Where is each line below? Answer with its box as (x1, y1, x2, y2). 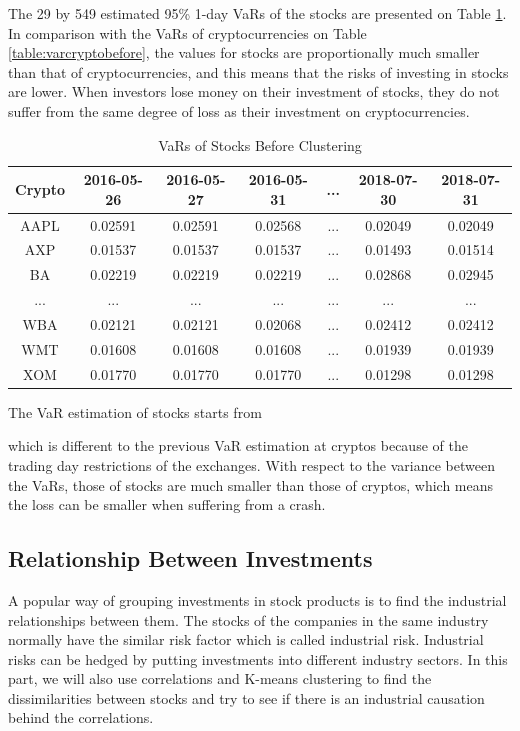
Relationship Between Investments (8, 543, 373, 574)
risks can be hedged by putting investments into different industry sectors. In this (8, 648, 508, 669)
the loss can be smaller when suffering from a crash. (8, 494, 326, 515)
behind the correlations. (8, 707, 154, 728)
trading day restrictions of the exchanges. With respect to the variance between (8, 454, 495, 475)
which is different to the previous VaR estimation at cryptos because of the (8, 435, 468, 456)
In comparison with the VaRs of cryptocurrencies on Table (8, 22, 367, 43)
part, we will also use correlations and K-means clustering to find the (8, 668, 432, 689)
